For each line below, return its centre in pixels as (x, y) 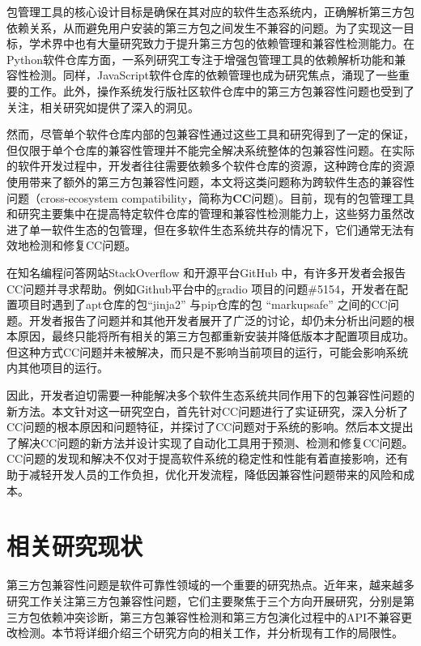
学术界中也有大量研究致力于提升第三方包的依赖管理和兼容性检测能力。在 (221, 43)
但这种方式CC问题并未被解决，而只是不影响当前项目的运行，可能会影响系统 (208, 351)
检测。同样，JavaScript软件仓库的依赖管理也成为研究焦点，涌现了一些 (214, 75)
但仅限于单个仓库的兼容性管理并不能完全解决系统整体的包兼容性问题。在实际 (210, 150)
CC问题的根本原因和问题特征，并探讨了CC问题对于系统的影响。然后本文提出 (210, 427)
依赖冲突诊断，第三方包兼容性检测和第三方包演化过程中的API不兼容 (221, 616)
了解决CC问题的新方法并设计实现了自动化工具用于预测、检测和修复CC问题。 (210, 442)
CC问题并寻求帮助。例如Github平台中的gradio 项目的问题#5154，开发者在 (202, 288)
